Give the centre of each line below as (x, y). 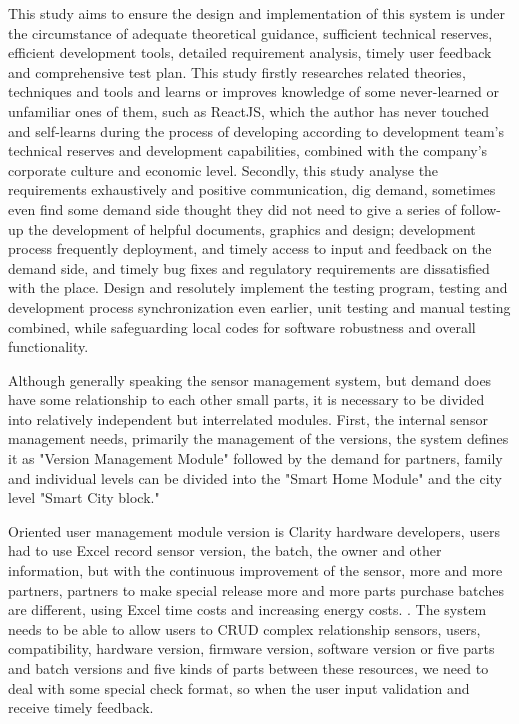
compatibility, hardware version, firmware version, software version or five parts (251, 648)
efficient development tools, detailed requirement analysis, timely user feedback (250, 52)
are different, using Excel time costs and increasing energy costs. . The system (247, 609)
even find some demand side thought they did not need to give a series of (232, 208)
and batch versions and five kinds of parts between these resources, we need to (248, 668)
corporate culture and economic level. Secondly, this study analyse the (223, 169)
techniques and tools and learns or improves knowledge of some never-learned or (253, 91)
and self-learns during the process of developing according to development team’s (256, 130)
